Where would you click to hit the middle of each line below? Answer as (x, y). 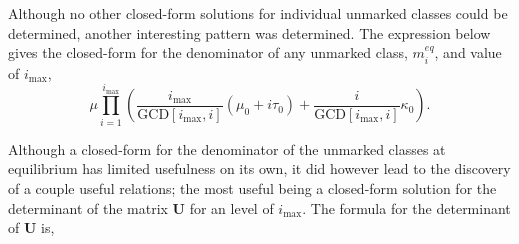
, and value (468, 52)
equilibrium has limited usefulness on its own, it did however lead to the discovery (259, 168)
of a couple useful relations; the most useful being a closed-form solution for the (252, 187)
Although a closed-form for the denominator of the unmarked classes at (227, 148)
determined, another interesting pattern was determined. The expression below (249, 32)
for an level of (231, 207)
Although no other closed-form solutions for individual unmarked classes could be (258, 13)
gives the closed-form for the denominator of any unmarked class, (208, 52)
